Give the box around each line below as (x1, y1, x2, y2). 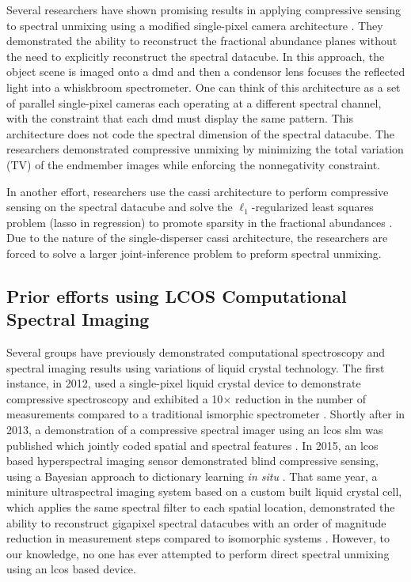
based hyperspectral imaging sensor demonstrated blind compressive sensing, (6, 452, 379, 469)
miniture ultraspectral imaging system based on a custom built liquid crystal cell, (6, 483, 402, 500)
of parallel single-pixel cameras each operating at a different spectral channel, (6, 94, 382, 111)
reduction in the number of (234, 390, 366, 406)
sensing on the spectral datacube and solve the (6, 198, 233, 215)
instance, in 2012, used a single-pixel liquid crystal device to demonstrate (6, 375, 361, 391)
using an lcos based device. (6, 561, 136, 577)
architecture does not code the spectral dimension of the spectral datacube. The (6, 125, 395, 142)
